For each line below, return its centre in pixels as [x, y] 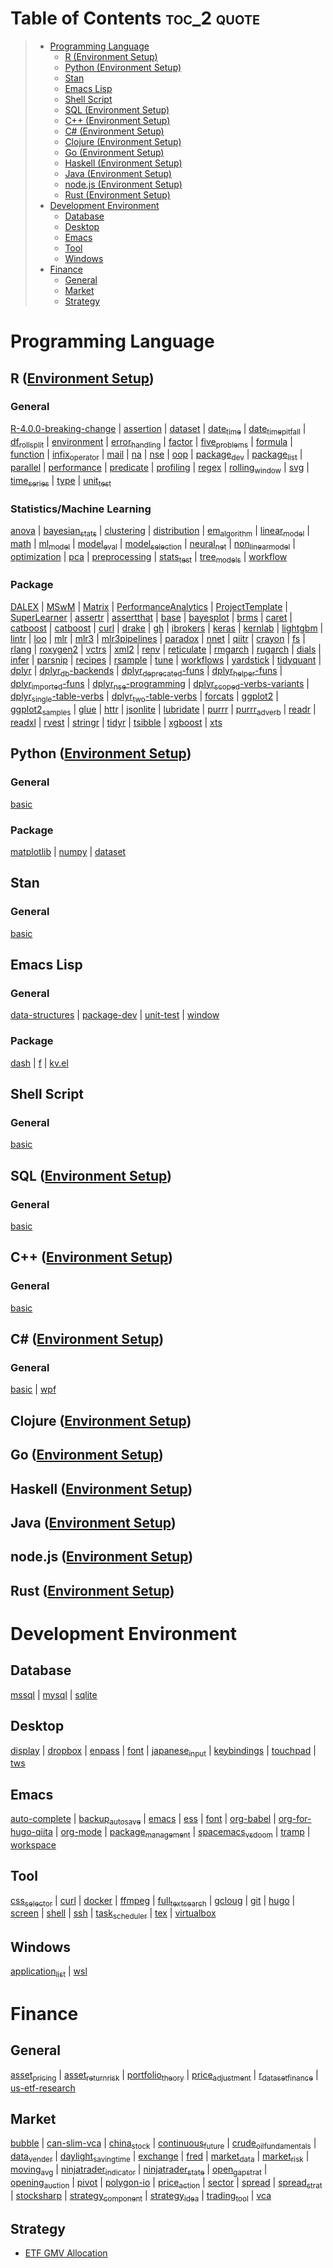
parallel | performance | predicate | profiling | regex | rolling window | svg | [160, 469]
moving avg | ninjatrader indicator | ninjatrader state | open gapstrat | [139, 2170]
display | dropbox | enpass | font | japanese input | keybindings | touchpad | [163, 1751]
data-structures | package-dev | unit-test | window [115, 1015]
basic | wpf [33, 1389]
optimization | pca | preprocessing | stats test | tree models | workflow [149, 557]
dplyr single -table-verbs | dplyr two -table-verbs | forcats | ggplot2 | [144, 697]
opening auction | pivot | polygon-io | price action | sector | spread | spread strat [166, 2183]
